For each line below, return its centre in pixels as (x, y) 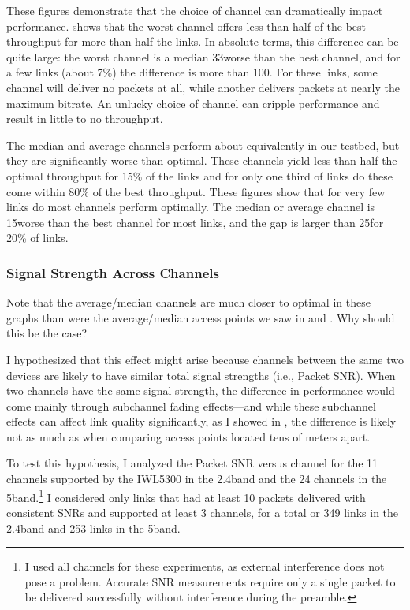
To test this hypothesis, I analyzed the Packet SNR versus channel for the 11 (192, 463)
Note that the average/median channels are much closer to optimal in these (188, 302)
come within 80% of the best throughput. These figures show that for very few (196, 191)
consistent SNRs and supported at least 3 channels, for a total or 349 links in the (203, 512)
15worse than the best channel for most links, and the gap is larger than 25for (195, 222)
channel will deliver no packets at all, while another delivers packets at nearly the (203, 87)
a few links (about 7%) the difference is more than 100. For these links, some (192, 72)
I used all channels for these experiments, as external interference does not (205, 566)
